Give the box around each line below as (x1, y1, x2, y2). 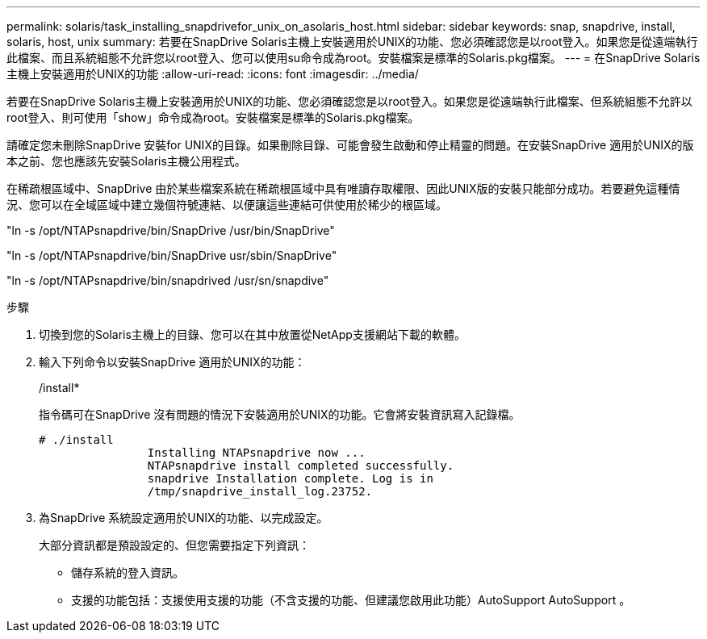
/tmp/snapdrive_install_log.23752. (147, 485, 373, 498)
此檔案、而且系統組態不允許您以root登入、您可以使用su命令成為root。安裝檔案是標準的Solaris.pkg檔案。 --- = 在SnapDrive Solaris (6, 51, 701, 65)
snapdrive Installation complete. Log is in (147, 472, 433, 485)
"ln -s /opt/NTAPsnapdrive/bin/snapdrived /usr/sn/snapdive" (6, 274, 329, 287)
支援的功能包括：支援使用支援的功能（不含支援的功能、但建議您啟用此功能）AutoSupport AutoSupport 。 (71, 593, 631, 607)
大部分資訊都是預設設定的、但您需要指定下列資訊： (39, 538, 310, 552)
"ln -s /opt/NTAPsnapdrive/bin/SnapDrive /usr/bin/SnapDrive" (6, 223, 335, 237)
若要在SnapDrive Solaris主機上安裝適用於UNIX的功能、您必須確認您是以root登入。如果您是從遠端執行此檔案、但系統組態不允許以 (6, 94, 692, 108)
